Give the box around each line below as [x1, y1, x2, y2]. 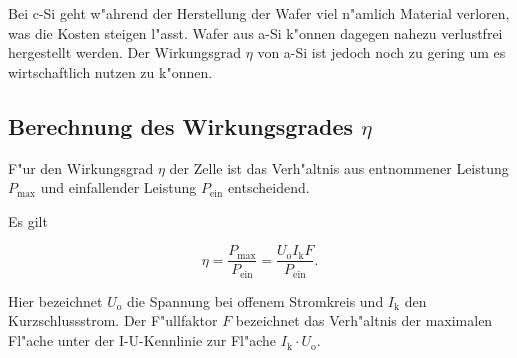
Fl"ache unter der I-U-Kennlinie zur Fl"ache [8, 330, 277, 351]
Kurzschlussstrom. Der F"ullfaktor [8, 310, 218, 331]
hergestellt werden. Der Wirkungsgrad [8, 42, 242, 63]
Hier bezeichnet [8, 290, 103, 311]
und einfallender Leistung [40, 177, 197, 198]
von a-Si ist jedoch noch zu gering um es [257, 42, 506, 63]
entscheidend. [227, 177, 310, 198]
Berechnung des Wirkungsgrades [8, 110, 354, 141]
